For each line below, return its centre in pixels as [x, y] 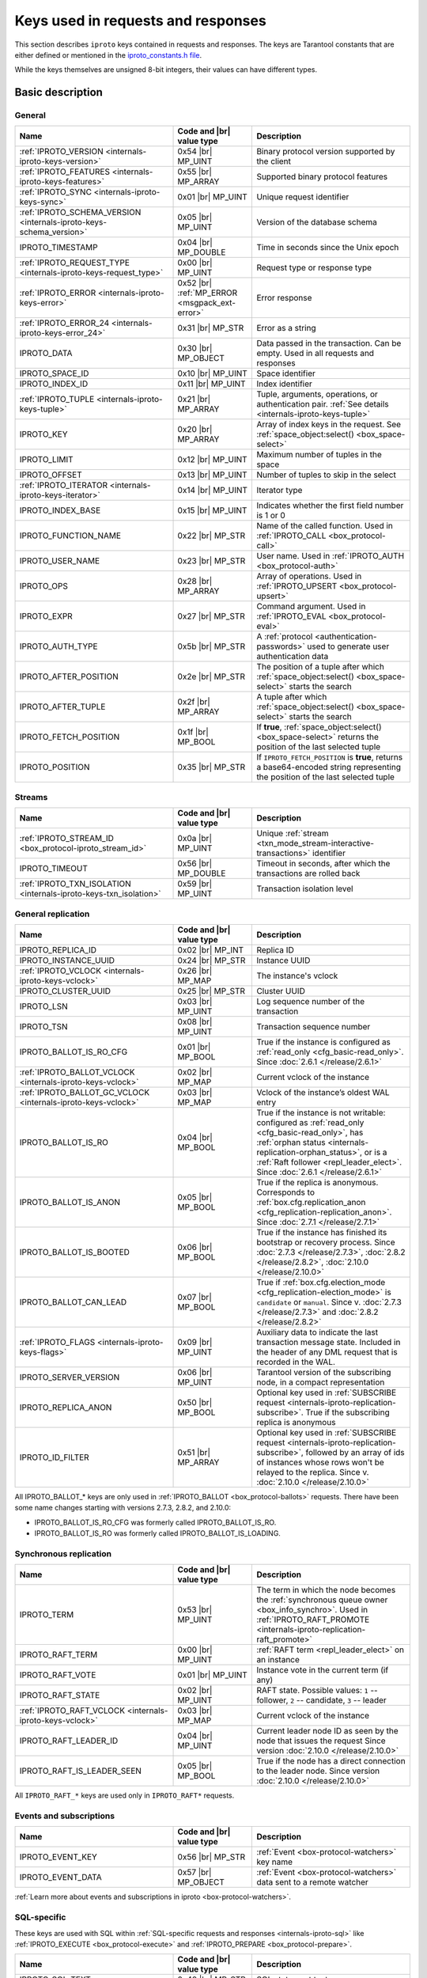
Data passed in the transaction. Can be [329, 343]
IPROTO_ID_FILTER [55, 1457]
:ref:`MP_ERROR [207, 293]
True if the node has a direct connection [331, 1761]
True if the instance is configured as [324, 1042]
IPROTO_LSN [43, 1006]
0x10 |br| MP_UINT [213, 373]
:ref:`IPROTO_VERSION [61, 152]
